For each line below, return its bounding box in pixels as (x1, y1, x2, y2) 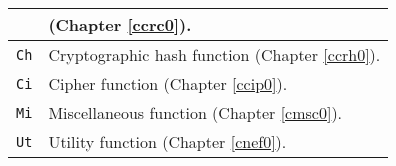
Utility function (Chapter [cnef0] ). (48, 130, 287, 153)
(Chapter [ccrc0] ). (48, 13, 192, 36)
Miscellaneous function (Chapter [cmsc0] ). (48, 101, 343, 124)
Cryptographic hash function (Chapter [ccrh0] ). (48, 43, 381, 66)
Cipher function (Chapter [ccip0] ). (48, 72, 288, 95)
